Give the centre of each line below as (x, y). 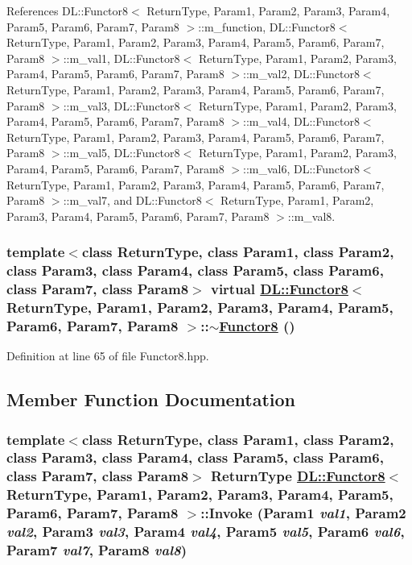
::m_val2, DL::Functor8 (301, 74)
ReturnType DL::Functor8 (298, 476)
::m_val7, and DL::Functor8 (132, 200)
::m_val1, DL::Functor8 (122, 58)
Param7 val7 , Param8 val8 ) (97, 550)
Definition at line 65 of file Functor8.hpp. (108, 356)
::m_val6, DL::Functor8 (301, 168)
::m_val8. (311, 216)
